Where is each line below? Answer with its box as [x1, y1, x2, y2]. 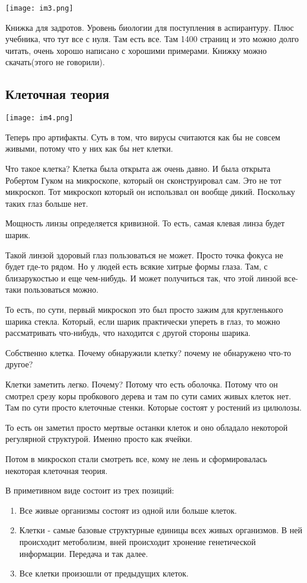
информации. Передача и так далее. [19, 547, 148, 559]
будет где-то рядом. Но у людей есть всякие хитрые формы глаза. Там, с [5, 260, 268, 273]
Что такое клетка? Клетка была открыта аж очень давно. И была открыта [5, 162, 271, 175]
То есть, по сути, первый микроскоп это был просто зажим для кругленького [5, 303, 283, 316]
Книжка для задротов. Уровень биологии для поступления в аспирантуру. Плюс [5, 21, 294, 33]
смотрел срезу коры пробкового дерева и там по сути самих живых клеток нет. [5, 389, 292, 402]
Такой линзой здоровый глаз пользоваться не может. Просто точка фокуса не [5, 248, 283, 261]
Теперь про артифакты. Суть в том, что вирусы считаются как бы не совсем [5, 130, 280, 143]
